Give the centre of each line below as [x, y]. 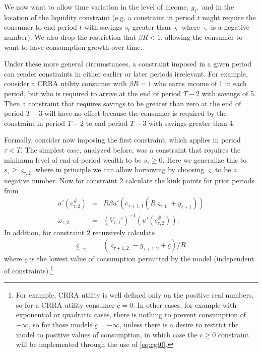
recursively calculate [124, 232]
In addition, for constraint [44, 232]
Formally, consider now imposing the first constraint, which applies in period [122, 140]
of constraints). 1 [29, 269]
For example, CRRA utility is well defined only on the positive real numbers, [135, 295]
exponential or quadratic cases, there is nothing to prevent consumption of [131, 314]
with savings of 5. [229, 93]
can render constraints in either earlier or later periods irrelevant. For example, [126, 73]
